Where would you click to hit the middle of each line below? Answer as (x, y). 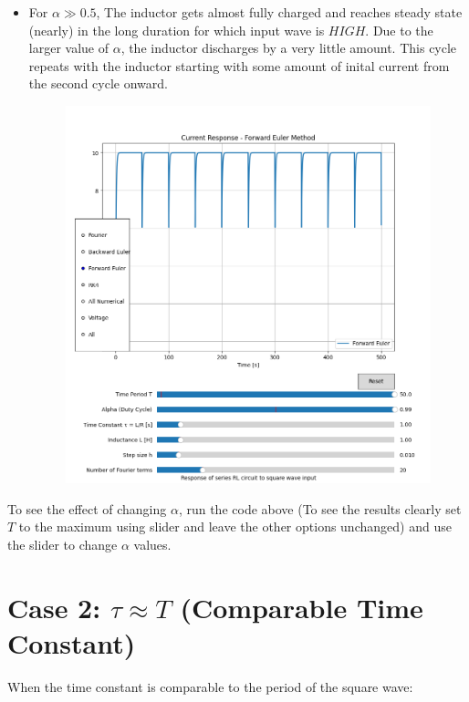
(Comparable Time (302, 607)
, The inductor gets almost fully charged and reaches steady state (279, 12)
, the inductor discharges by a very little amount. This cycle (289, 48)
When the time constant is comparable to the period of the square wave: (210, 686)
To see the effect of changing (87, 508)
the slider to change (63, 544)
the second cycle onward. (98, 83)
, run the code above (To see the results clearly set (320, 508)
